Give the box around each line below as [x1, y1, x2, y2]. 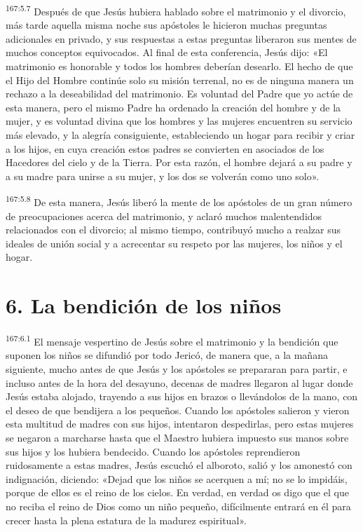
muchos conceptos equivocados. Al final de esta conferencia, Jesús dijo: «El [6, 45, 328, 60]
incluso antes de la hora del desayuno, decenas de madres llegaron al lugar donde [6, 375, 353, 390]
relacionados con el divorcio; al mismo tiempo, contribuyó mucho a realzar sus [6, 222, 341, 237]
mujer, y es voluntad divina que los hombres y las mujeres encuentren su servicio [6, 114, 352, 128]
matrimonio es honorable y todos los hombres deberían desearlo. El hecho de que [6, 59, 353, 74]
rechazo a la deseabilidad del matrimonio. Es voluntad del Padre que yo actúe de [6, 86, 353, 101]
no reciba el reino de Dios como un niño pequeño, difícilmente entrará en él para [6, 498, 351, 513]
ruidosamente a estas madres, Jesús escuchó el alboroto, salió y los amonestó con [6, 458, 352, 472]
